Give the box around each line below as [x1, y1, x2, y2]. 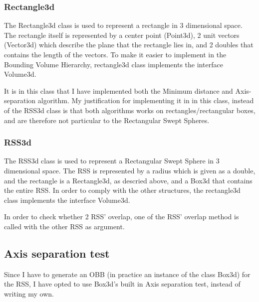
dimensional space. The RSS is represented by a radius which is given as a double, [4, 165, 256, 175]
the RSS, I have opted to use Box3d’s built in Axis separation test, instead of [4, 279, 241, 289]
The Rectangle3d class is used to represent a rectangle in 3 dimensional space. [4, 20, 243, 30]
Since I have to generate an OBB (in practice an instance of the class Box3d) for [4, 269, 251, 279]
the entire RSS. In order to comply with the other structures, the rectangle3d [4, 185, 241, 195]
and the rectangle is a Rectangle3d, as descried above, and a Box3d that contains [4, 175, 253, 185]
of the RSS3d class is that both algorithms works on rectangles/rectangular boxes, [4, 105, 256, 115]
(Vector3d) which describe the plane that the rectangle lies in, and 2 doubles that [4, 39, 254, 50]
